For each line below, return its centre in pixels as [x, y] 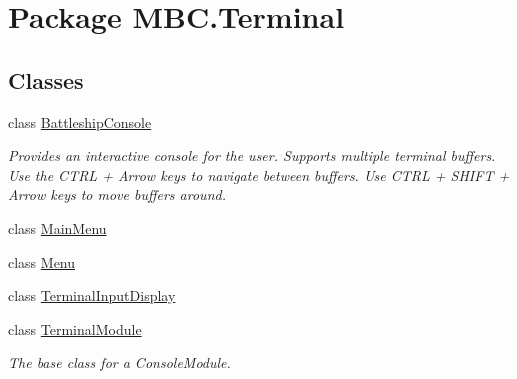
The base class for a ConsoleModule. [119, 362]
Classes [46, 79]
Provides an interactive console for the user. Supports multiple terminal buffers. [252, 155]
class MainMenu [57, 227]
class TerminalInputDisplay [92, 295]
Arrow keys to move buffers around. [117, 194]
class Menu [42, 261]
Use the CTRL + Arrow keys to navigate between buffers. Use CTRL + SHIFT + [259, 174]
